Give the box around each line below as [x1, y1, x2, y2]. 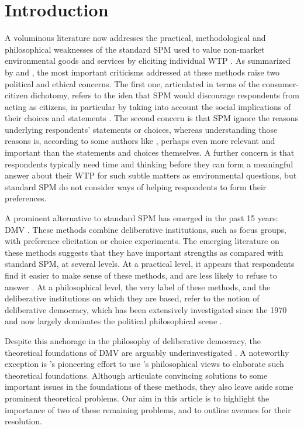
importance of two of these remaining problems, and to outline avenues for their [5, 403, 291, 416]
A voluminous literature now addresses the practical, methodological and [5, 32, 266, 44]
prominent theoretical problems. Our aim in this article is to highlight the [5, 392, 270, 404]
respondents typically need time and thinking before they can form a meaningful [5, 157, 293, 170]
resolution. [5, 415, 42, 427]
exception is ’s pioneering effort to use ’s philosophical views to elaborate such [5, 358, 284, 370]
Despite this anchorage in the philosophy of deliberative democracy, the [5, 334, 261, 346]
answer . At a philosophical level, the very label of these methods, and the [5, 280, 271, 293]
